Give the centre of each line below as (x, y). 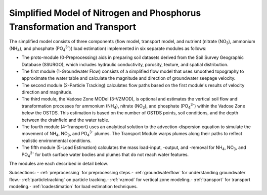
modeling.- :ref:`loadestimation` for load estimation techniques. (73, 187)
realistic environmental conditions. (56, 141)
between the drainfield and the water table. (66, 120)
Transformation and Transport (73, 27)
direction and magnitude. (47, 92)
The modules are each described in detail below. (59, 163)
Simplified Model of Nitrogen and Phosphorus (105, 13)
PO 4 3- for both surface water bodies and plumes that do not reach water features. (105, 154)
